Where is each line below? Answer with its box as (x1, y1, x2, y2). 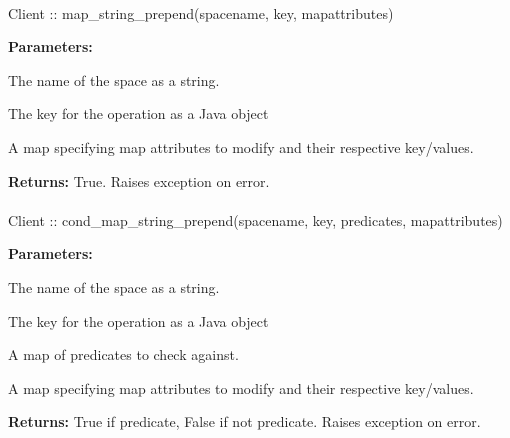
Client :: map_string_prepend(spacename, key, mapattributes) (8, 2, 394, 23)
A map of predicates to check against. (8, 344, 239, 365)
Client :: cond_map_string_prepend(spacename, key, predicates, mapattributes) (8, 209, 503, 230)
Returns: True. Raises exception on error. (8, 170, 270, 191)
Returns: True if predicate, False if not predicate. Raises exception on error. (8, 411, 481, 432)
